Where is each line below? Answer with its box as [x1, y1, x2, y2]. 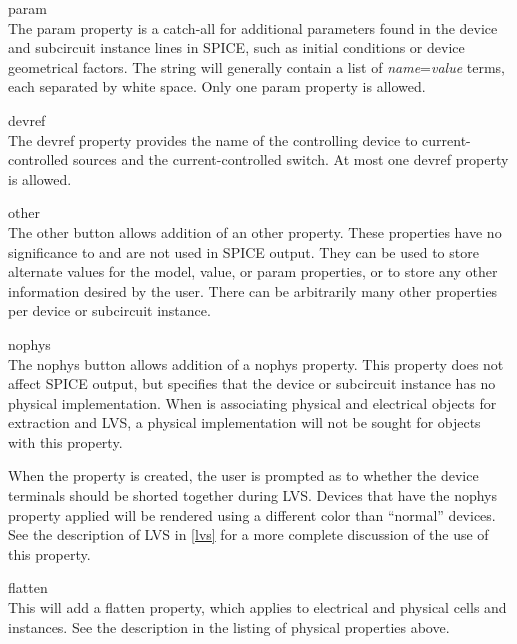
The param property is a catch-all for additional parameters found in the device [8, 17, 498, 38]
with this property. [8, 431, 123, 452]
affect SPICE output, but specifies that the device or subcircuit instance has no [8, 373, 496, 394]
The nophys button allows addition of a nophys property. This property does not [8, 353, 504, 374]
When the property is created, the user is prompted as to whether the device [8, 465, 479, 486]
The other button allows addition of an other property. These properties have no [8, 221, 502, 242]
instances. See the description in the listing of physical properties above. [8, 616, 450, 637]
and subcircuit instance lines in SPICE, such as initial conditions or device [8, 37, 465, 58]
